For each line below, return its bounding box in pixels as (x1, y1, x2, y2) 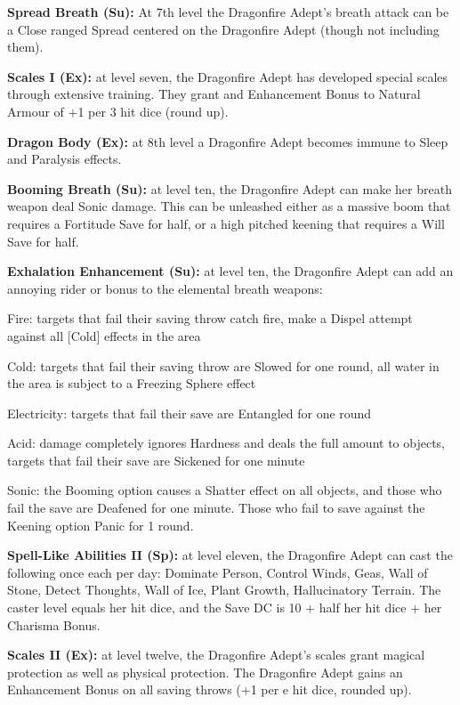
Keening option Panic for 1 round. (7, 515, 194, 534)
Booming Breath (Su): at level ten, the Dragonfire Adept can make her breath (7, 179, 452, 198)
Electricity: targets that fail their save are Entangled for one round (7, 403, 372, 422)
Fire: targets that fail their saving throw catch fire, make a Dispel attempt (7, 309, 413, 328)
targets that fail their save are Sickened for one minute (7, 450, 305, 469)
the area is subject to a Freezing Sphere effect (7, 374, 256, 393)
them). (7, 37, 44, 56)
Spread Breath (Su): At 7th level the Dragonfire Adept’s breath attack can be (7, 3, 449, 20)
